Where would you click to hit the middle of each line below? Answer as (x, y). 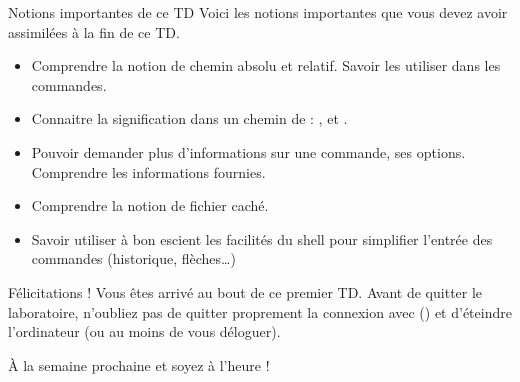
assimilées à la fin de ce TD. (94, 31)
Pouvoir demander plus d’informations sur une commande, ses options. (248, 151)
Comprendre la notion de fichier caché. (150, 205)
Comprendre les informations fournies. (148, 171)
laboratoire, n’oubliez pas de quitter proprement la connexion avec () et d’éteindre (260, 311)
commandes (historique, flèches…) (133, 258)
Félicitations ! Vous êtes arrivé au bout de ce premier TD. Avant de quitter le (245, 291)
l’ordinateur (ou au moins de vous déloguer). (144, 331)
